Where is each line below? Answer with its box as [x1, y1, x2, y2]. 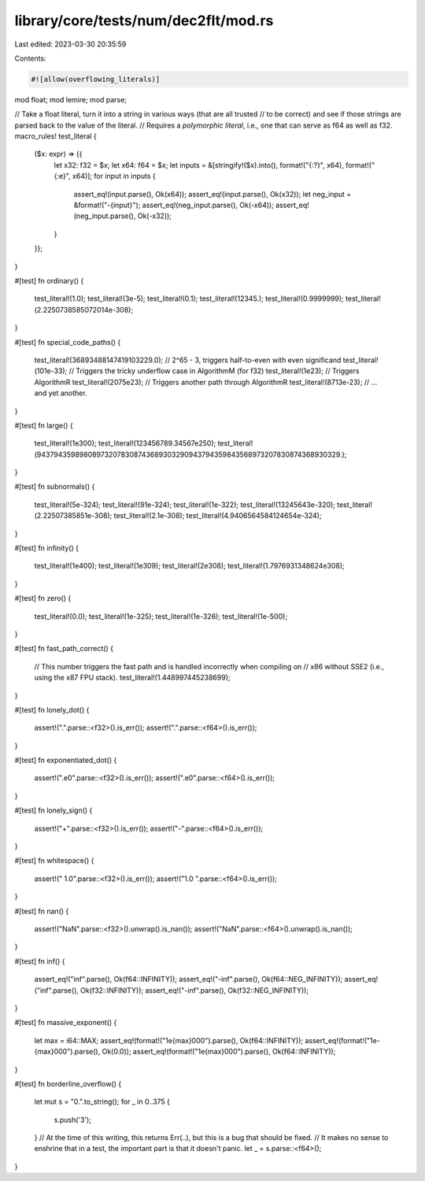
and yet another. [34, 388, 87, 398]
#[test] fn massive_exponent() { [14, 1018, 117, 1027]
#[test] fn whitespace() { [14, 856, 94, 865]
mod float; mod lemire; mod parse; [14, 94, 128, 104]
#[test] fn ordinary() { [14, 276, 84, 285]
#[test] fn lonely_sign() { [14, 805, 93, 815]
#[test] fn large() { [14, 420, 74, 430]
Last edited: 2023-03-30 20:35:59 [14, 39, 127, 49]
